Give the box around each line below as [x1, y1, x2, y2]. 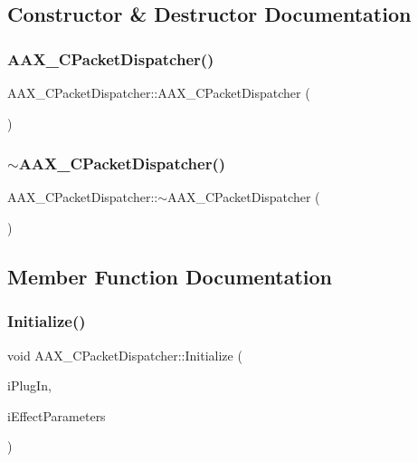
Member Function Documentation [7, 262, 333, 290]
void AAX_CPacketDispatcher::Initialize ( [7, 345, 242, 364]
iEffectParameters [7, 406, 106, 425]
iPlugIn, [7, 376, 52, 395]
